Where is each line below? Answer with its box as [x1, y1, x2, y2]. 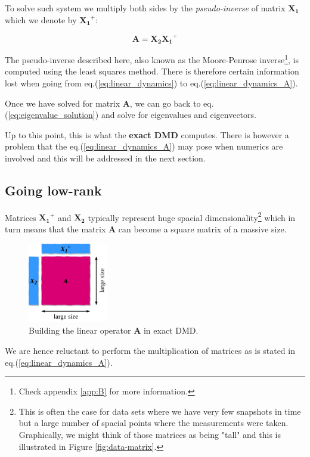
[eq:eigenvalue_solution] [8, 108, 95, 121]
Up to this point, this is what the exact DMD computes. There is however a [5, 128, 289, 141]
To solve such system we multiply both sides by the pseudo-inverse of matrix [5, 2, 286, 14]
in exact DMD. [143, 324, 199, 337]
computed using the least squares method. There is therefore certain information [5, 65, 299, 77]
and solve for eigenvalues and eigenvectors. [101, 108, 256, 121]
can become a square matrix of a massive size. [118, 223, 287, 235]
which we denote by [5, 13, 77, 26]
